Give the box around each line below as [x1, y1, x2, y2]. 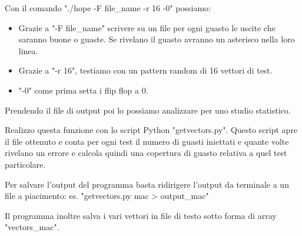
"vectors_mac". [5, 221, 59, 233]
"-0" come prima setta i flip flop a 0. [18, 84, 148, 96]
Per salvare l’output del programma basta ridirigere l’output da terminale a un [5, 178, 289, 190]
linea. [18, 44, 38, 56]
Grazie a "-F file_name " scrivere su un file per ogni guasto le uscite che [18, 21, 276, 34]
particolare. [5, 158, 46, 170]
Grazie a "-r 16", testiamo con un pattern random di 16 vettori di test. [18, 64, 273, 77]
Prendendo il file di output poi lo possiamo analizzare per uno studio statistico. [5, 104, 291, 116]
